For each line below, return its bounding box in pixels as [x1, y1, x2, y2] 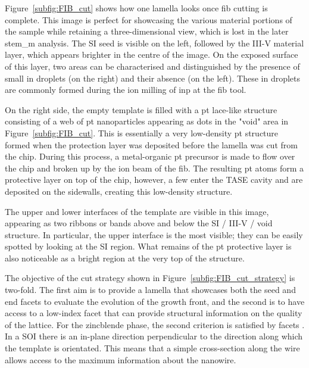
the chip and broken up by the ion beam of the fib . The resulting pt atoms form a [5, 161, 304, 174]
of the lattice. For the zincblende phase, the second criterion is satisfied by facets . [5, 318, 305, 330]
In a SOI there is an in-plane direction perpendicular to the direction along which [5, 330, 303, 342]
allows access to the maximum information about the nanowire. [5, 353, 236, 366]
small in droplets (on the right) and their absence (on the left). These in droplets [5, 71, 301, 84]
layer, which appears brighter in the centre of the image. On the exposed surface [5, 48, 298, 61]
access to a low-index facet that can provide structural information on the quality [5, 307, 302, 319]
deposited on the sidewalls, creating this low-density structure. [5, 185, 233, 197]
